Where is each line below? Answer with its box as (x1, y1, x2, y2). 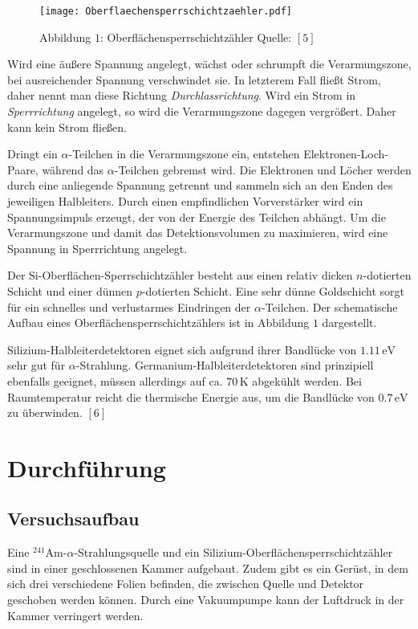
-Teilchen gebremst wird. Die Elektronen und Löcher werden (114, 161, 412, 178)
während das (42, 161, 104, 178)
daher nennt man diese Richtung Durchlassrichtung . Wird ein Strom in (7, 87, 356, 104)
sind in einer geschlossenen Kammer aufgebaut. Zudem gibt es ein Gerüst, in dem (7, 559, 408, 576)
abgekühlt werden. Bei (252, 372, 362, 389)
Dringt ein (7, 145, 58, 162)
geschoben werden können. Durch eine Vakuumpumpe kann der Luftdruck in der (7, 591, 404, 608)
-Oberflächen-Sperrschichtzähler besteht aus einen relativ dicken (38, 267, 353, 284)
